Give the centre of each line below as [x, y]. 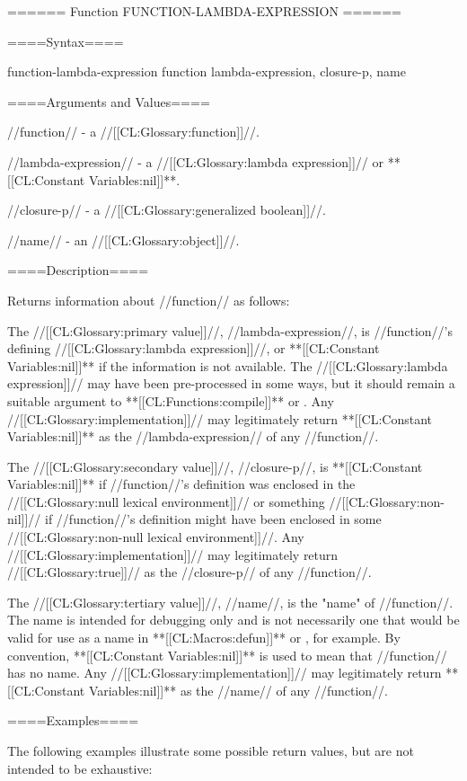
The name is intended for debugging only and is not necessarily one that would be [233, 620]
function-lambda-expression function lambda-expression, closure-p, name [207, 71]
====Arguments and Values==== [109, 101]
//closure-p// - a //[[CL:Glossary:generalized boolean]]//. [167, 210]
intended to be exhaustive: [80, 768]
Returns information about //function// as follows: [149, 300]
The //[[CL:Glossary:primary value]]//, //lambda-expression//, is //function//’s [230, 330]
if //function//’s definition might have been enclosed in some [213, 519]
